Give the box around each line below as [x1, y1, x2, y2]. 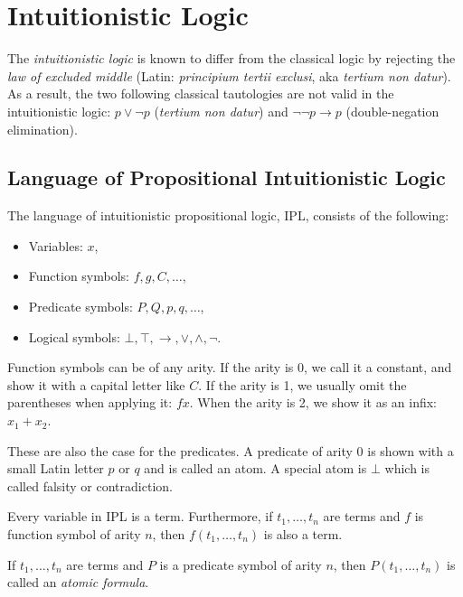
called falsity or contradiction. [7, 476, 173, 495]
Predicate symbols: [28, 297, 133, 316]
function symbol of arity [7, 525, 141, 544]
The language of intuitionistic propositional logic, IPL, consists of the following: [7, 206, 449, 225]
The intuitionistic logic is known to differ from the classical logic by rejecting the [7, 49, 456, 68]
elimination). [7, 119, 78, 138]
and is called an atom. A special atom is [144, 459, 367, 478]
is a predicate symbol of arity [159, 555, 322, 574]
